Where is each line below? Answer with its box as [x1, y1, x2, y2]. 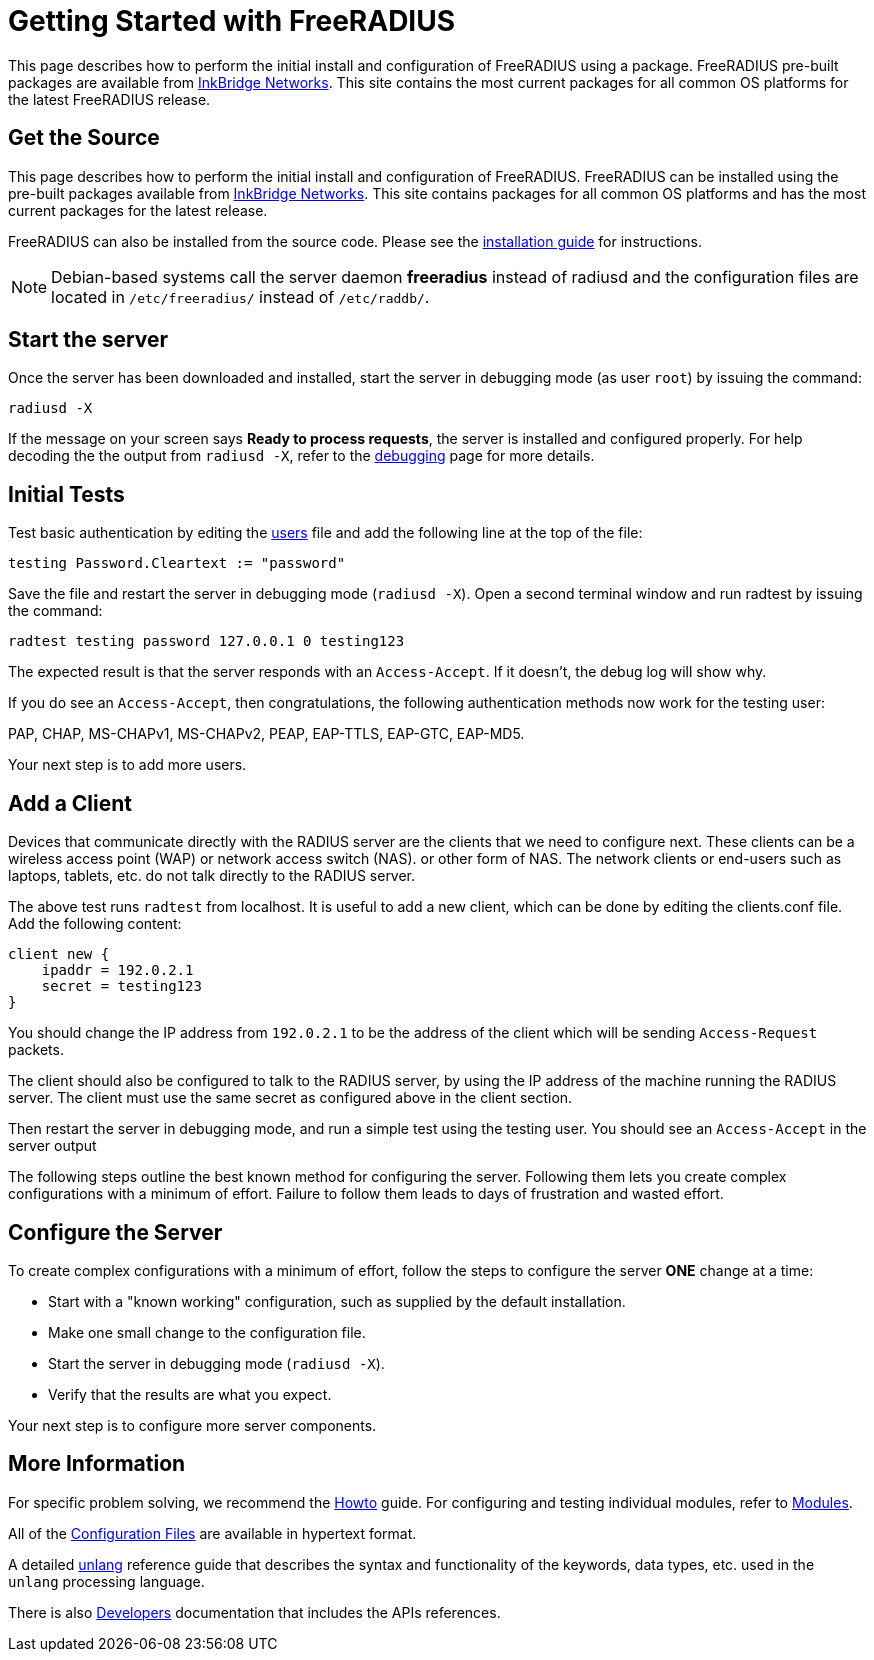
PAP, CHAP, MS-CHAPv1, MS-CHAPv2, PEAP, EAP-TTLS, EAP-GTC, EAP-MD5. [8, 725, 525, 743]
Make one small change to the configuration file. [48, 1323, 366, 1341]
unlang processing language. [8, 1572, 205, 1590]
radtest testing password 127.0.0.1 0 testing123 [8, 633, 405, 650]
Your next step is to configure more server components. [8, 1416, 377, 1434]
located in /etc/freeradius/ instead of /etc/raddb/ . [51, 286, 430, 307]
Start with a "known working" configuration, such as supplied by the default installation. [48, 1292, 626, 1310]
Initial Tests [8, 481, 125, 507]
